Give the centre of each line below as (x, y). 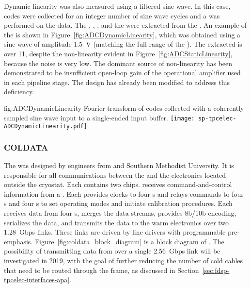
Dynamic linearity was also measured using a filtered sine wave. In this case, (117, 6)
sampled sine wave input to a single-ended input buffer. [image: (99, 117)
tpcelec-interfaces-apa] (37, 280)
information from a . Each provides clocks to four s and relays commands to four (124, 194)
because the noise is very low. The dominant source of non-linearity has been (118, 63)
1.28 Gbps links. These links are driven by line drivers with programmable (115, 232)
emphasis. (18, 241)
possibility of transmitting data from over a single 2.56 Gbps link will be (112, 251)
